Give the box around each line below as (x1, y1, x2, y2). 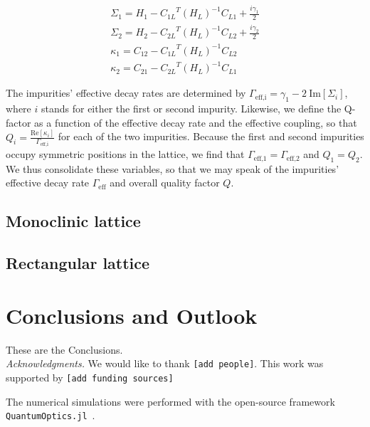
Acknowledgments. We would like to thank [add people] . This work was (6, 356, 324, 371)
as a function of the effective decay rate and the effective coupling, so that (34, 115, 357, 130)
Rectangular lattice (6, 252, 150, 274)
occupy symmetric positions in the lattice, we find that (6, 147, 245, 162)
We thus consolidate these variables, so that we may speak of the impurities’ (6, 161, 339, 176)
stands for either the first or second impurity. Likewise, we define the (41, 101, 342, 116)
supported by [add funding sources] (6, 370, 174, 384)
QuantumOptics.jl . (6, 408, 95, 423)
